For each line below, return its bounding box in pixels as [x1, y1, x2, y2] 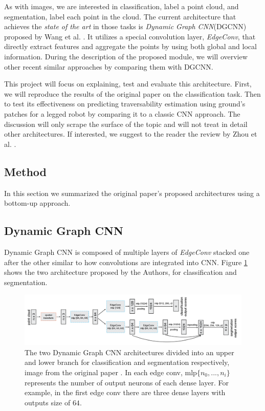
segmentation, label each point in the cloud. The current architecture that [4, 11, 236, 21]
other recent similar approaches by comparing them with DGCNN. [4, 61, 213, 72]
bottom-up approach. [4, 198, 71, 208]
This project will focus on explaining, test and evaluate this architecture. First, [4, 78, 252, 89]
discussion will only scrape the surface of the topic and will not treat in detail [4, 118, 248, 129]
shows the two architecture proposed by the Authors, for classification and [4, 267, 237, 277]
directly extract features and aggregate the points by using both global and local [4, 41, 257, 52]
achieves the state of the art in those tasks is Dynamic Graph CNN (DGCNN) [4, 21, 247, 32]
